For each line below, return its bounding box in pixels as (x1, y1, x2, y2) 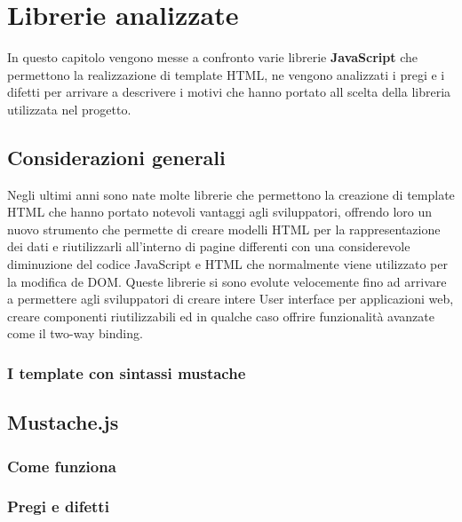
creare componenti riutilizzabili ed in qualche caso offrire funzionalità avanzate (7, 306, 434, 325)
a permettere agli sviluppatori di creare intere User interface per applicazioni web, (7, 289, 454, 308)
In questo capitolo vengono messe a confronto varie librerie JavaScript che (7, 48, 418, 67)
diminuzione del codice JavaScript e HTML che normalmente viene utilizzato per (7, 255, 448, 273)
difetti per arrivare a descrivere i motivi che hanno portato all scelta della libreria (7, 83, 451, 101)
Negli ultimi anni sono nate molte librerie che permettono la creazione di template (7, 185, 455, 203)
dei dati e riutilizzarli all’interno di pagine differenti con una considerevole (7, 237, 410, 256)
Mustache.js (7, 408, 119, 436)
